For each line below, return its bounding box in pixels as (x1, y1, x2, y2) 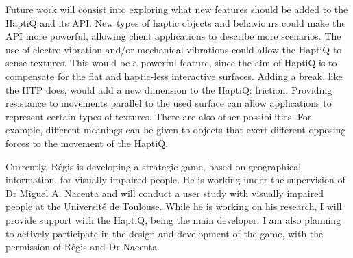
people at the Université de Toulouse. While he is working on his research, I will (5, 199, 342, 214)
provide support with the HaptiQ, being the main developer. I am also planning (5, 212, 341, 227)
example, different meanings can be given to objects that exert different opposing (5, 122, 346, 137)
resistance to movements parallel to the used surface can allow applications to (5, 96, 332, 110)
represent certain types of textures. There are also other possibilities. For (5, 109, 312, 123)
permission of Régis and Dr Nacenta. (5, 240, 160, 254)
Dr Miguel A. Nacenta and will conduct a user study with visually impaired (5, 185, 324, 200)
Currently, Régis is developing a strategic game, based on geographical (5, 159, 302, 173)
